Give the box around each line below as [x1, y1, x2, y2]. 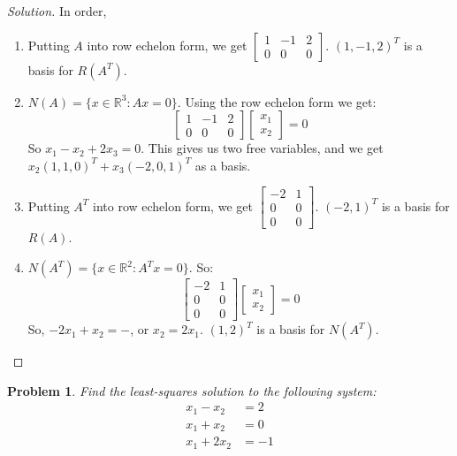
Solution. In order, [7, 2, 107, 19]
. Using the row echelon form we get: [177, 92, 377, 110]
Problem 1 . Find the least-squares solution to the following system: [7, 381, 377, 399]
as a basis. [194, 156, 251, 174]
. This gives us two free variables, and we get [141, 139, 384, 157]
